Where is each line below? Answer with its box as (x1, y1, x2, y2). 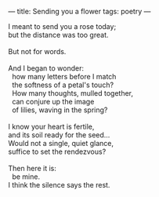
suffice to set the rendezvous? (8, 147, 107, 156)
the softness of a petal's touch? (11, 80, 114, 89)
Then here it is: (8, 164, 56, 173)
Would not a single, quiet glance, (8, 139, 114, 148)
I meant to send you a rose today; (8, 22, 117, 31)
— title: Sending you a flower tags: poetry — (8, 7, 151, 16)
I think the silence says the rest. (8, 181, 110, 189)
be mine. (11, 172, 41, 181)
